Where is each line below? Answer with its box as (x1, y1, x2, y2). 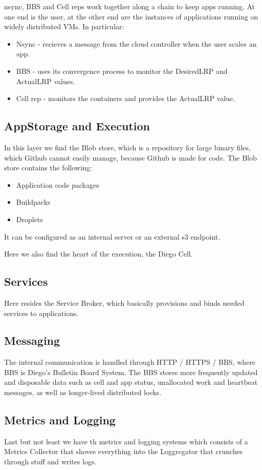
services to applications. (4, 307, 79, 318)
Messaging (4, 332, 60, 348)
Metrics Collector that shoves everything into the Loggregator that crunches (4, 446, 243, 457)
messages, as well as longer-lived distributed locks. (4, 387, 162, 398)
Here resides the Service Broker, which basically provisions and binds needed (4, 297, 245, 308)
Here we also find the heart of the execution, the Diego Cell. (4, 248, 193, 259)
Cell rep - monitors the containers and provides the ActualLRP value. (16, 93, 235, 104)
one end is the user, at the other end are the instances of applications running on (4, 11, 258, 22)
